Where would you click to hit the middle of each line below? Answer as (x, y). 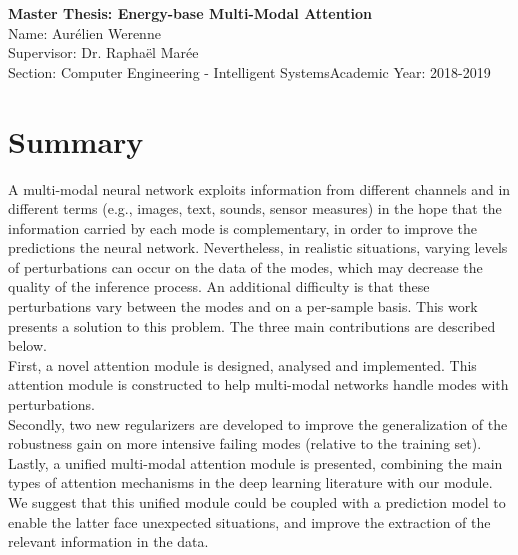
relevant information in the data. (108, 541)
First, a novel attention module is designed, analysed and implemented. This (242, 364)
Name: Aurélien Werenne (84, 32)
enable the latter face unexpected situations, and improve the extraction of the (249, 521)
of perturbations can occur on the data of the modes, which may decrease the (245, 266)
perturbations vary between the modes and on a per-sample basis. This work (243, 306)
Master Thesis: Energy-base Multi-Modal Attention (190, 13)
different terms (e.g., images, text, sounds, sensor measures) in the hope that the (255, 208)
